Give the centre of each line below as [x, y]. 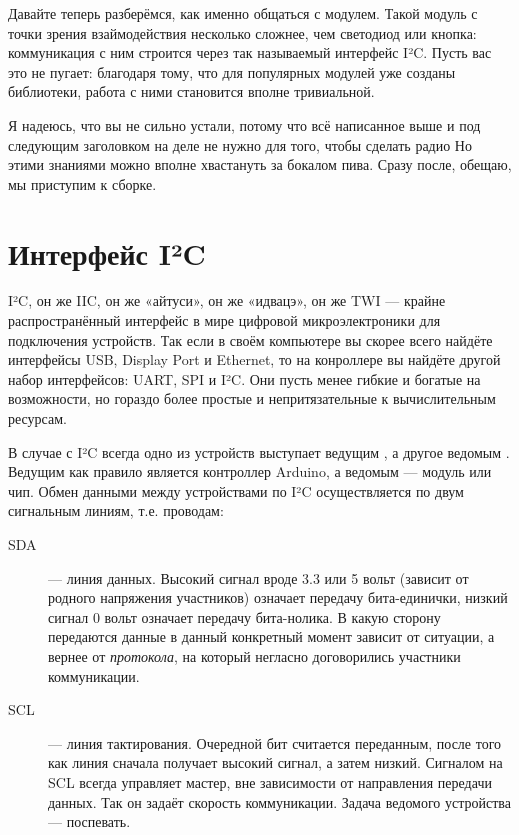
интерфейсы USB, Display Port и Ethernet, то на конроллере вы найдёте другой [254, 359]
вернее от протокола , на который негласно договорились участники [254, 655]
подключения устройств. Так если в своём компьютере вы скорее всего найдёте [250, 339]
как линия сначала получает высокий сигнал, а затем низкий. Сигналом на [275, 762]
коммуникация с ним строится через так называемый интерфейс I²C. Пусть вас [250, 52]
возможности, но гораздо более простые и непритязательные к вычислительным [252, 398]
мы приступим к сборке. [82, 183]
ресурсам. [37, 418]
